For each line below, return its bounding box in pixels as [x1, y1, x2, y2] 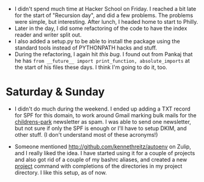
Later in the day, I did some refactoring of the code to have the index [14, 24, 188, 32]
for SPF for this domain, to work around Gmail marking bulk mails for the [14, 111, 197, 118]
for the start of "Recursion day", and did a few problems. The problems [14, 12, 194, 19]
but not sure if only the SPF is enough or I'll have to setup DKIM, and [14, 125, 187, 132]
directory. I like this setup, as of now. [14, 169, 107, 176]
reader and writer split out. [14, 31, 82, 38]
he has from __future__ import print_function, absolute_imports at [14, 57, 190, 64]
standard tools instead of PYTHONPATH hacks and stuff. [14, 44, 157, 51]
